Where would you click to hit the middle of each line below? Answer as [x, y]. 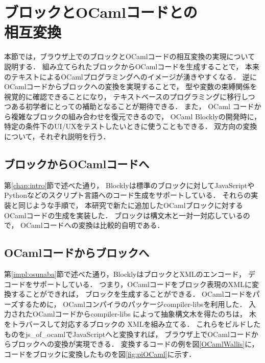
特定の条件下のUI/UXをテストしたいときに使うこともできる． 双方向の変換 [131, 126]
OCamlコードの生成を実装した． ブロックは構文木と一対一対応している [124, 215]
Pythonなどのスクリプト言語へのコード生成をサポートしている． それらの [128, 195]
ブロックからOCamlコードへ [77, 164]
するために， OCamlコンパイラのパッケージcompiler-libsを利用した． [132, 304]
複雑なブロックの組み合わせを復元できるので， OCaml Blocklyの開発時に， [136, 116]
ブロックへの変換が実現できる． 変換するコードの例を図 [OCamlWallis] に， [135, 344]
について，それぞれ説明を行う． [57, 136]
